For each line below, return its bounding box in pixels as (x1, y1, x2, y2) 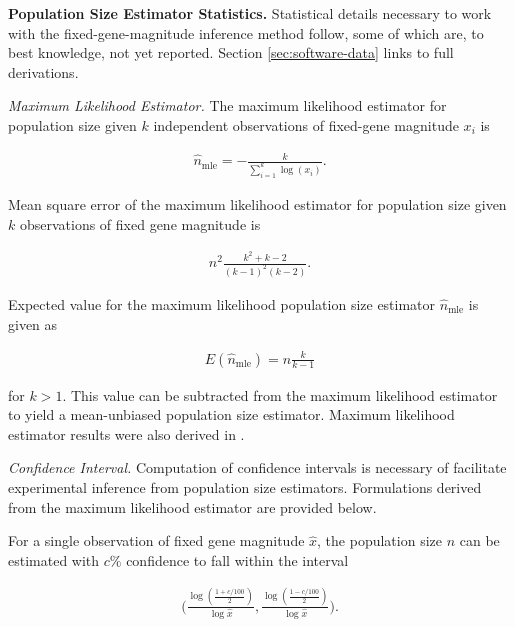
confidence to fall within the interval (126, 549, 349, 570)
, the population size (317, 530, 442, 551)
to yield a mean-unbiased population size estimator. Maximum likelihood (8, 404, 455, 425)
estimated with (8, 549, 100, 570)
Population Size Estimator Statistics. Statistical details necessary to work (8, 3, 492, 23)
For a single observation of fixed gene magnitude (8, 530, 305, 551)
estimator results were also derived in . (8, 423, 245, 444)
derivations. (8, 61, 79, 82)
